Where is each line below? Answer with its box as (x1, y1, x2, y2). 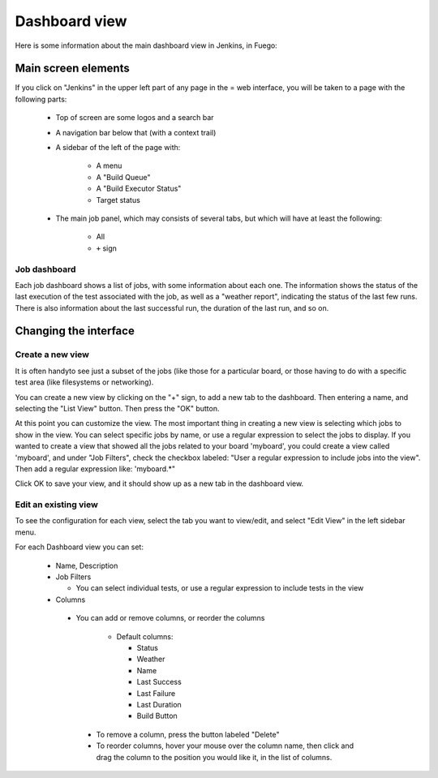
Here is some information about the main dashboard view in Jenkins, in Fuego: (15, 41, 277, 50)
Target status (96, 195, 141, 204)
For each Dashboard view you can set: (15, 542, 144, 552)
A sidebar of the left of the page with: (55, 143, 181, 153)
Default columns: (116, 631, 174, 641)
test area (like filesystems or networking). (15, 377, 154, 387)
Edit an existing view (15, 499, 99, 510)
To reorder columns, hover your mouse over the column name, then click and (96, 741, 354, 750)
